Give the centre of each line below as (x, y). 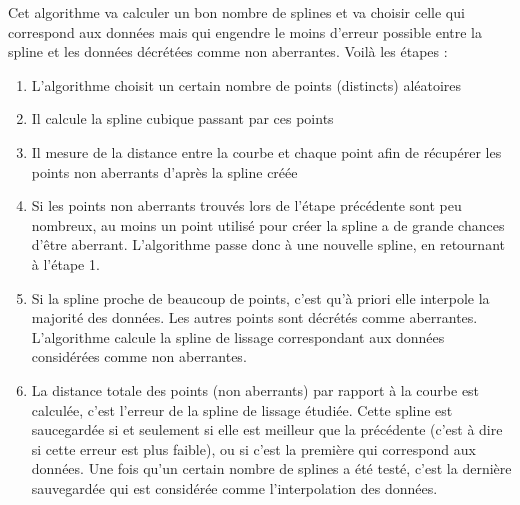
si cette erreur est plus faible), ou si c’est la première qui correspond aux (253, 448)
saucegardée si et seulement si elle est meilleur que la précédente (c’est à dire (267, 429)
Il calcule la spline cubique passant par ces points (182, 118)
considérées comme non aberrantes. (139, 356)
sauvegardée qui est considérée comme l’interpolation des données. (234, 487)
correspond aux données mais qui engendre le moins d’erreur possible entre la (245, 31)
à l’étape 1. (65, 263)
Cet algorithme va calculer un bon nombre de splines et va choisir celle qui (236, 12)
